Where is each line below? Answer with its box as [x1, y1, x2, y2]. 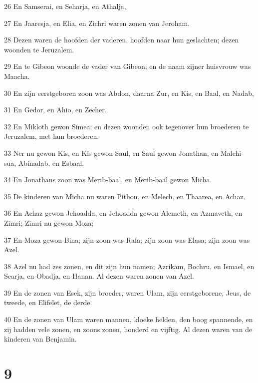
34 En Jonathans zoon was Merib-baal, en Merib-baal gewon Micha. [4, 174, 212, 185]
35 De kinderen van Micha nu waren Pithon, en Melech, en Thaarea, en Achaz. [4, 191, 246, 201]
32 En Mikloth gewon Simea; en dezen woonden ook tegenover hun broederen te [4, 121, 249, 131]
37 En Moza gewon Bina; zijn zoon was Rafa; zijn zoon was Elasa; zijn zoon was [4, 234, 250, 245]
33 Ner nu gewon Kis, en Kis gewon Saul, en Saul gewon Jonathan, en [4, 147, 219, 158]
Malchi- [220, 147, 244, 158]
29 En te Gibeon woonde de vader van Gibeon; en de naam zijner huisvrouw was [4, 61, 251, 71]
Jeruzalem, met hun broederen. [4, 131, 99, 141]
